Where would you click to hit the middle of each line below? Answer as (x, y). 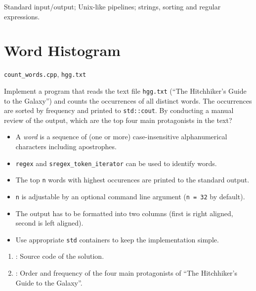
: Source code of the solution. (60, 256)
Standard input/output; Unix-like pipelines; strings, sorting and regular (112, 6)
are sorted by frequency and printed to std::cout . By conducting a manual (119, 110)
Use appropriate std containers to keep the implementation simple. (117, 239)
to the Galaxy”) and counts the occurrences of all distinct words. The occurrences (128, 100)
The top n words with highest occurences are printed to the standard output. (132, 180)
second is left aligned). (49, 223)
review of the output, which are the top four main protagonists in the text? (118, 120)
